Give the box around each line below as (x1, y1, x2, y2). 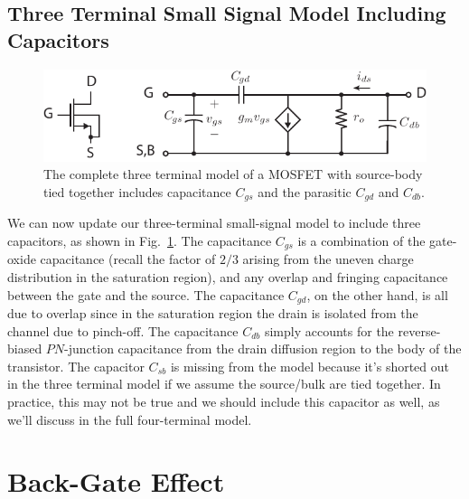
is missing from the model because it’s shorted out (170, 356, 450, 375)
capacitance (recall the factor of (40, 249, 216, 268)
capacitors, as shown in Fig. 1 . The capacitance (7, 231, 272, 249)
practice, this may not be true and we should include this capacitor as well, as (7, 392, 440, 411)
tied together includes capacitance (43, 182, 231, 201)
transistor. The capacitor (7, 356, 145, 375)
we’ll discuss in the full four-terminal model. (7, 410, 252, 428)
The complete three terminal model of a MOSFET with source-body (43, 165, 423, 184)
